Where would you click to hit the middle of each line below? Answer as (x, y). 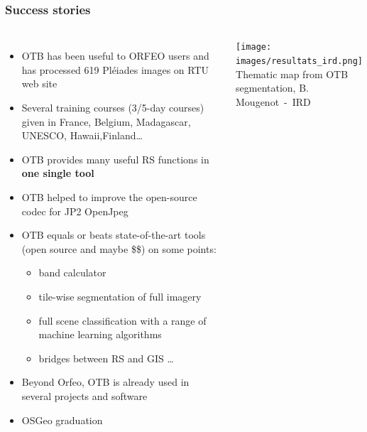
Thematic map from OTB (292, 74)
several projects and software (84, 395)
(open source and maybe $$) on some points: (119, 248)
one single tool (58, 173)
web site (39, 83)
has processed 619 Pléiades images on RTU (115, 69)
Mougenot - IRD (273, 101)
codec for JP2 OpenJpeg (75, 211)
